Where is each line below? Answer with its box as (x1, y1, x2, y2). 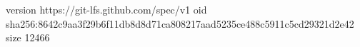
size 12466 (6, 30, 50, 45)
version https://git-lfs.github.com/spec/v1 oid (6, 2, 207, 16)
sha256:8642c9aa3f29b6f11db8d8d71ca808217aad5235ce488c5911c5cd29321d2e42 (6, 16, 354, 31)
